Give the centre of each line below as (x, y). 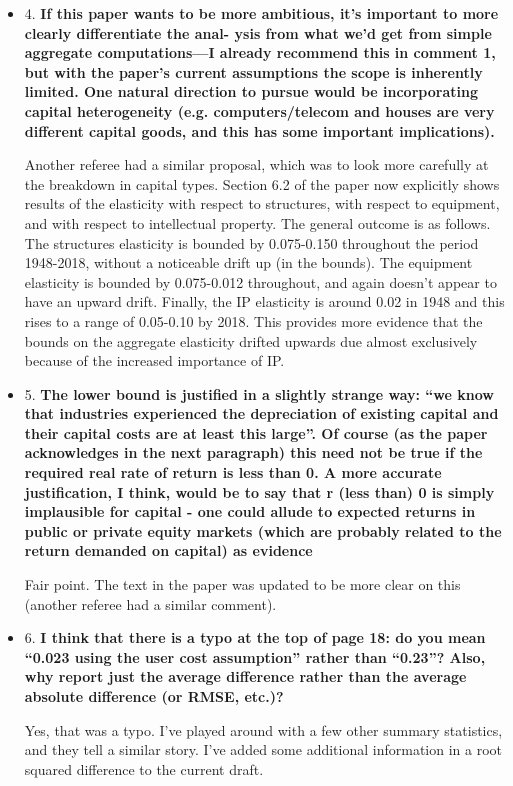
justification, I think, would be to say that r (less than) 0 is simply (259, 491)
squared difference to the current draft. (144, 768)
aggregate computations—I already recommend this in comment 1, (260, 52)
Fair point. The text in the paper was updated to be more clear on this (242, 584)
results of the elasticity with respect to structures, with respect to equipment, (262, 203)
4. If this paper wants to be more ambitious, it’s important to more (261, 13)
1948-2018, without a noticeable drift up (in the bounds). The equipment (248, 262)
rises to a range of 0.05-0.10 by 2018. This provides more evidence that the (253, 320)
